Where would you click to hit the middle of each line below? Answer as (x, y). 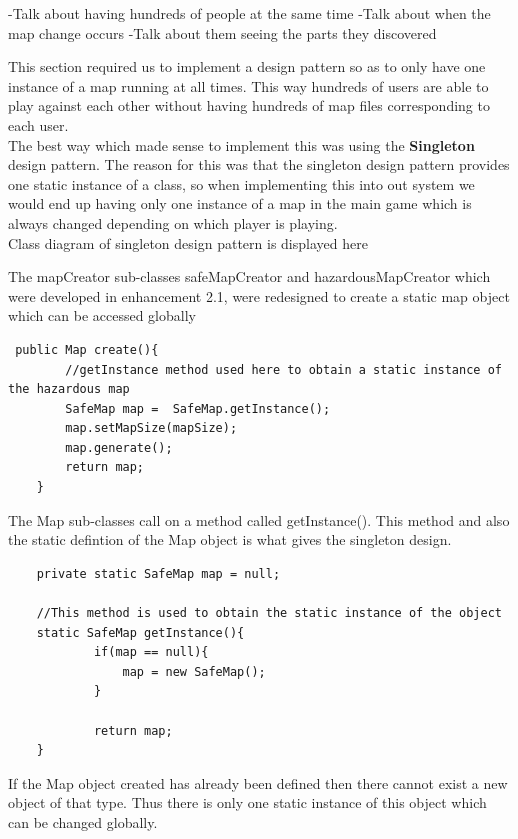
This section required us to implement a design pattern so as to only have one (247, 66)
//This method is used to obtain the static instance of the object (269, 613)
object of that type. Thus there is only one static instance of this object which (247, 802)
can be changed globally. (83, 821)
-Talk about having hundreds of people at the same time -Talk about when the (249, 13)
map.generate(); (119, 447)
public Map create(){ (87, 349)
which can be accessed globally (102, 315)
